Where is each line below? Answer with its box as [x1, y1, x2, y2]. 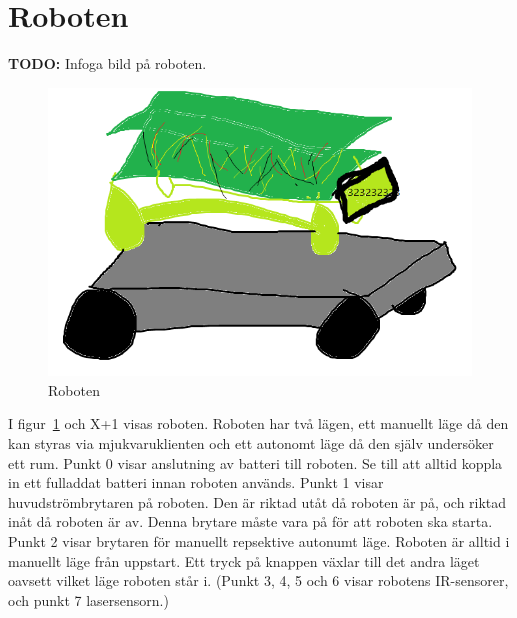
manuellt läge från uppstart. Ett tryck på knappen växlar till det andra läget [8, 550, 480, 571]
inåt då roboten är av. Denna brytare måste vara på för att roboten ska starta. [8, 511, 493, 532]
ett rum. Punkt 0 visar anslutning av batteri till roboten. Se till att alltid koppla [8, 452, 503, 473]
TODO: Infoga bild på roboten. [8, 53, 207, 74]
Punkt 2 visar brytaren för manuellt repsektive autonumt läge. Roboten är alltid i [8, 530, 510, 551]
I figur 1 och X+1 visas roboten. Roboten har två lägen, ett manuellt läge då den [8, 413, 509, 434]
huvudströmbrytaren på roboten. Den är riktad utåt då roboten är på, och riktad [8, 491, 507, 512]
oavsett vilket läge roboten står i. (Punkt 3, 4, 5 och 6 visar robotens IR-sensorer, [8, 570, 509, 591]
